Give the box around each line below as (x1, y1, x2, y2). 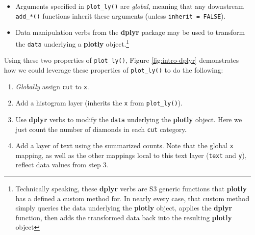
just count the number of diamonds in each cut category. (15, 124, 187, 134)
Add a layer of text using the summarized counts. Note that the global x (15, 140, 233, 151)
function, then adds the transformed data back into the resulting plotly (15, 212, 232, 222)
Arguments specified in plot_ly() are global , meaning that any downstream (15, 1, 244, 11)
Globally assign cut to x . (15, 81, 89, 91)
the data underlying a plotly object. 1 (15, 37, 129, 49)
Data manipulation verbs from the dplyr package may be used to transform (15, 27, 245, 37)
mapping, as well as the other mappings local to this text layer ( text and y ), (15, 150, 247, 160)
